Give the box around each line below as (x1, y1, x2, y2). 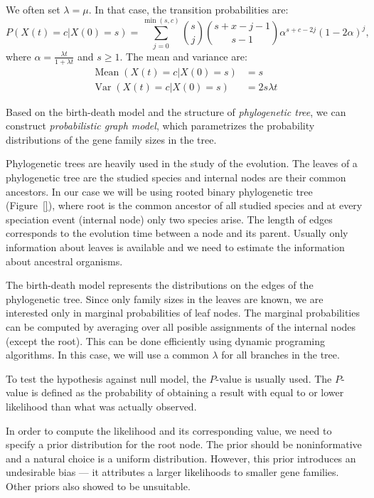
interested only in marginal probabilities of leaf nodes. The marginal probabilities (6, 305, 360, 320)
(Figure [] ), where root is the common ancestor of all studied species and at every (6, 198, 363, 213)
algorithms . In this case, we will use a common (6, 347, 209, 362)
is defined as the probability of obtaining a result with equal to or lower (31, 385, 344, 400)
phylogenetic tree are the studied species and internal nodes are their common (6, 170, 346, 185)
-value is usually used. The (215, 371, 332, 386)
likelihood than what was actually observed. (6, 398, 197, 413)
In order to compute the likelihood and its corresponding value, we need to (6, 423, 332, 438)
